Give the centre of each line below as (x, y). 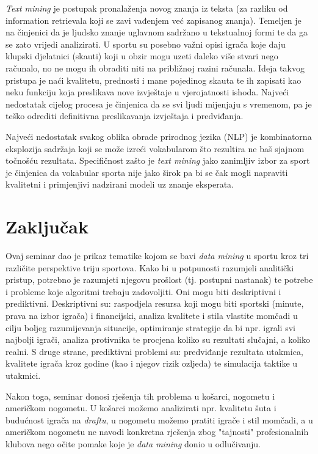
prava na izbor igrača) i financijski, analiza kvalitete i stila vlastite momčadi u (152, 315)
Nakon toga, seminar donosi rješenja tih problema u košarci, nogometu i (140, 396)
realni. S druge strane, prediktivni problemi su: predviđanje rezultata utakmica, (154, 351)
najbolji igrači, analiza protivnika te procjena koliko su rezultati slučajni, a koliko (158, 339)
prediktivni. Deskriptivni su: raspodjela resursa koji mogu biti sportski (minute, (155, 303)
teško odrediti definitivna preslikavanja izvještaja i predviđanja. (125, 116)
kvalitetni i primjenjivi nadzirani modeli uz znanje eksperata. (120, 184)
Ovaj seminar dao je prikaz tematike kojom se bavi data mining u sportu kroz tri (157, 256)
